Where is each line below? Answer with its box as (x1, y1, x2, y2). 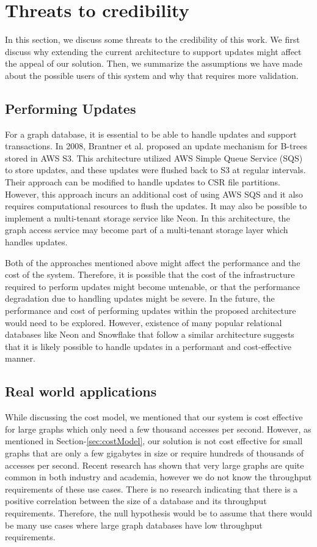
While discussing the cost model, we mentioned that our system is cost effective (5, 411, 303, 423)
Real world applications (5, 382, 157, 401)
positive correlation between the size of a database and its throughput (5, 494, 267, 507)
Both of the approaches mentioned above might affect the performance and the (5, 256, 301, 269)
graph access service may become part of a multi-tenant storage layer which (5, 223, 288, 236)
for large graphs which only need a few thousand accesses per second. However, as (5, 422, 312, 435)
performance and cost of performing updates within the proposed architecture (5, 304, 296, 317)
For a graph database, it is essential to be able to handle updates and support (5, 127, 297, 140)
